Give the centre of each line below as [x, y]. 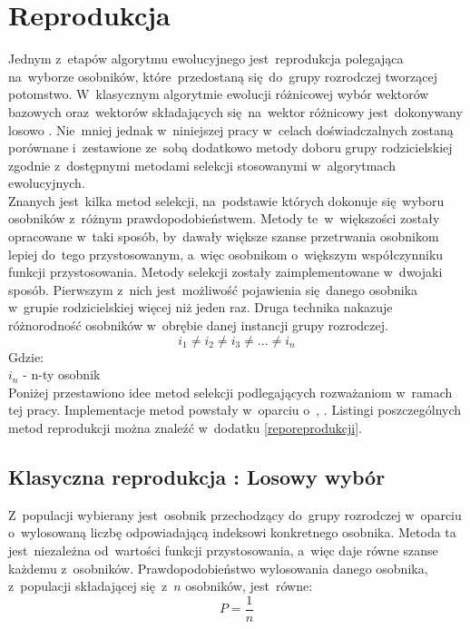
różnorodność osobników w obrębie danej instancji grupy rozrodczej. [198, 325]
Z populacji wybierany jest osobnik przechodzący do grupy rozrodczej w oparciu [235, 514]
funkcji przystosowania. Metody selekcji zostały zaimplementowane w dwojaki [225, 272]
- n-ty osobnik [62, 374]
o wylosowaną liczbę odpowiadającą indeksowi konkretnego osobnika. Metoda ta [232, 532]
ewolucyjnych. [47, 183]
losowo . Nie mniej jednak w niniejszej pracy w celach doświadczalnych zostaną [231, 129]
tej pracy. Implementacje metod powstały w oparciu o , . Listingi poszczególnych [235, 410]
